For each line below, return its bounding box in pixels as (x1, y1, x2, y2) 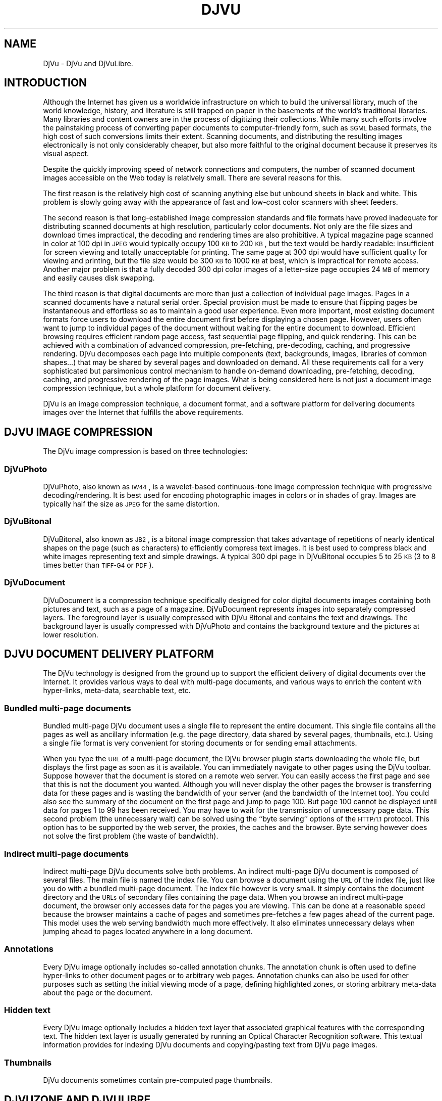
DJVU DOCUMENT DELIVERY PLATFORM (4, 647, 214, 660)
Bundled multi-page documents (4, 703, 131, 713)
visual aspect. (43, 149, 89, 158)
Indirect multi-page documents (4, 848, 129, 859)
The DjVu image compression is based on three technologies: (43, 447, 248, 456)
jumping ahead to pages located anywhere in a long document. (43, 927, 253, 936)
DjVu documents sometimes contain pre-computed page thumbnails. (43, 1076, 272, 1085)
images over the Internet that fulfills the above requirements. (43, 408, 244, 417)
